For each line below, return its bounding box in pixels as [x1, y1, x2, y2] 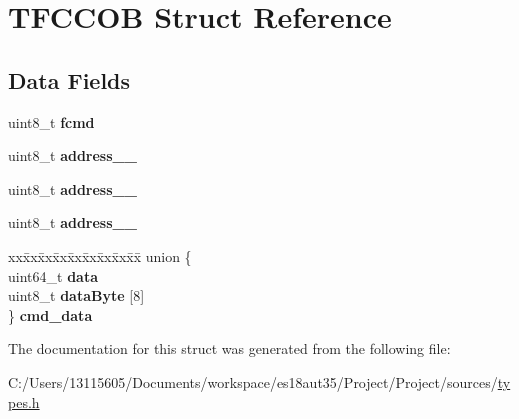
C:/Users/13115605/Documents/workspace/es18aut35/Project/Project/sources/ [8, 371, 498, 392]
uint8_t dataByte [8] [8, 285, 145, 306]
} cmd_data [8, 304, 93, 325]
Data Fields [8, 64, 131, 95]
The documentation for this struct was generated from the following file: [8, 338, 451, 359]
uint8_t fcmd [8, 111, 95, 132]
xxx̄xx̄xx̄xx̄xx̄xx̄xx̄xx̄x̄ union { [8, 245, 192, 266]
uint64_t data [8, 265, 98, 286]
